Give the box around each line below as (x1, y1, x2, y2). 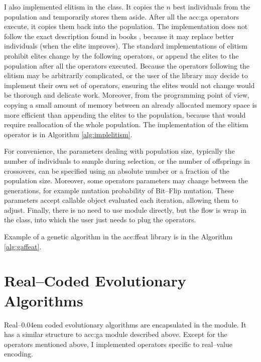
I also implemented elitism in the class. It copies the (4, 2, 164, 12)
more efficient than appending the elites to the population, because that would (4, 109, 246, 120)
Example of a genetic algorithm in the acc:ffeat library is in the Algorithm (4, 231, 233, 242)
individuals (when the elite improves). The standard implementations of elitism (4, 41, 248, 51)
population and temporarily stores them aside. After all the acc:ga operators (4, 11, 239, 22)
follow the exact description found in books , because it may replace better (4, 31, 234, 41)
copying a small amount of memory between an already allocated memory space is (4, 99, 257, 110)
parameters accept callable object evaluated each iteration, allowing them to (4, 195, 238, 205)
